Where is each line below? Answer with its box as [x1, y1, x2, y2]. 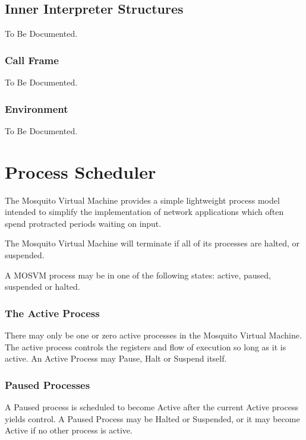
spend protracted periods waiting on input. [5, 217, 162, 229]
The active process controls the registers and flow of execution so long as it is [5, 340, 286, 353]
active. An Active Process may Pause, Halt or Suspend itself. [5, 352, 227, 365]
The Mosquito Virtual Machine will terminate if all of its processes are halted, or [5, 237, 300, 249]
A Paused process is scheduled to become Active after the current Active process [5, 400, 298, 413]
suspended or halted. [5, 280, 80, 293]
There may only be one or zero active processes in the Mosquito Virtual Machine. [5, 328, 302, 341]
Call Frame [5, 52, 59, 67]
